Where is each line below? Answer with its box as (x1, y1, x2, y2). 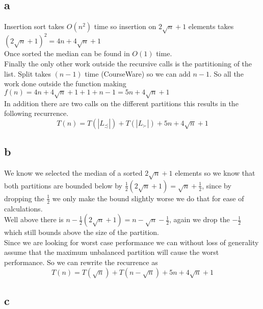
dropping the (4, 193, 44, 203)
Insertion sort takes (4, 21, 65, 32)
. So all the (209, 68, 244, 79)
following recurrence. (4, 108, 69, 118)
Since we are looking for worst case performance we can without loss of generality (4, 236, 259, 247)
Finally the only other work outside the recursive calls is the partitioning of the (4, 58, 252, 69)
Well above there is (4, 214, 64, 225)
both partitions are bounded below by (4, 180, 122, 191)
